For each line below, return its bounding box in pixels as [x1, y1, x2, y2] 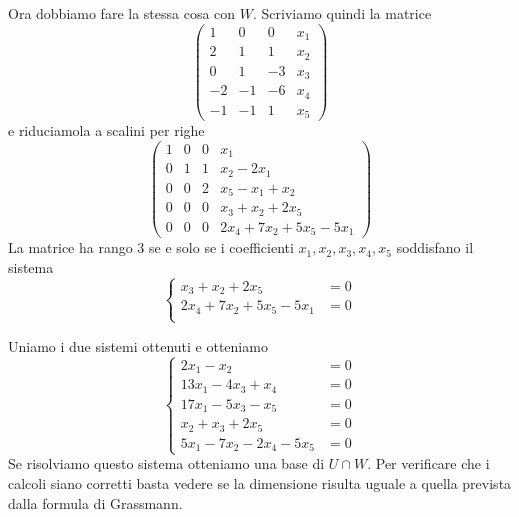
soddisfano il [396, 237, 474, 258]
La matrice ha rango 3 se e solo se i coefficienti [8, 237, 294, 258]
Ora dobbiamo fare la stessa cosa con [8, 3, 236, 23]
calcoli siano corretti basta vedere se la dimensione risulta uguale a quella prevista [8, 472, 512, 493]
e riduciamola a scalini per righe [8, 120, 205, 141]
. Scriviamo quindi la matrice [252, 3, 432, 23]
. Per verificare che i [367, 453, 490, 474]
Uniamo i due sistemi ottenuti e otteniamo [8, 335, 268, 356]
